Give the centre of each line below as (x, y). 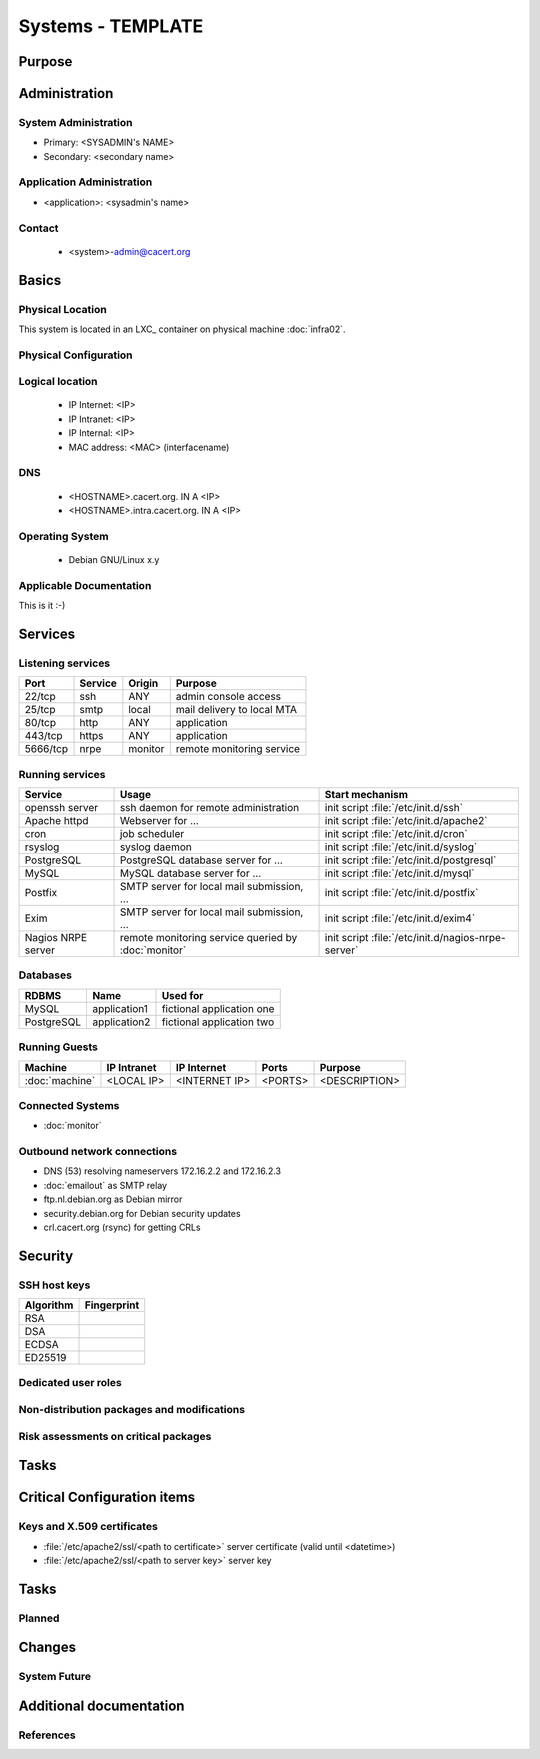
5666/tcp (46, 749)
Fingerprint (112, 1305)
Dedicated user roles (70, 1383)
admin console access (228, 697)
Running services (62, 774)
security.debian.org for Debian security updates (142, 1213)
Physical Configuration (76, 355)
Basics (40, 280)
